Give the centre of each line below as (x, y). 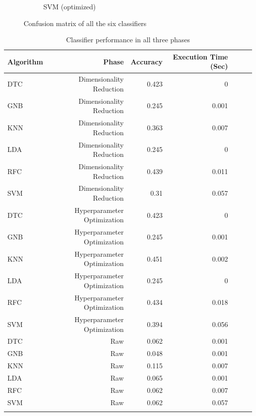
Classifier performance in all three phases (128, 40)
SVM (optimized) (70, 6)
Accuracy (147, 61)
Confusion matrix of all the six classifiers (85, 23)
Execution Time (200, 56)
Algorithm (25, 61)
